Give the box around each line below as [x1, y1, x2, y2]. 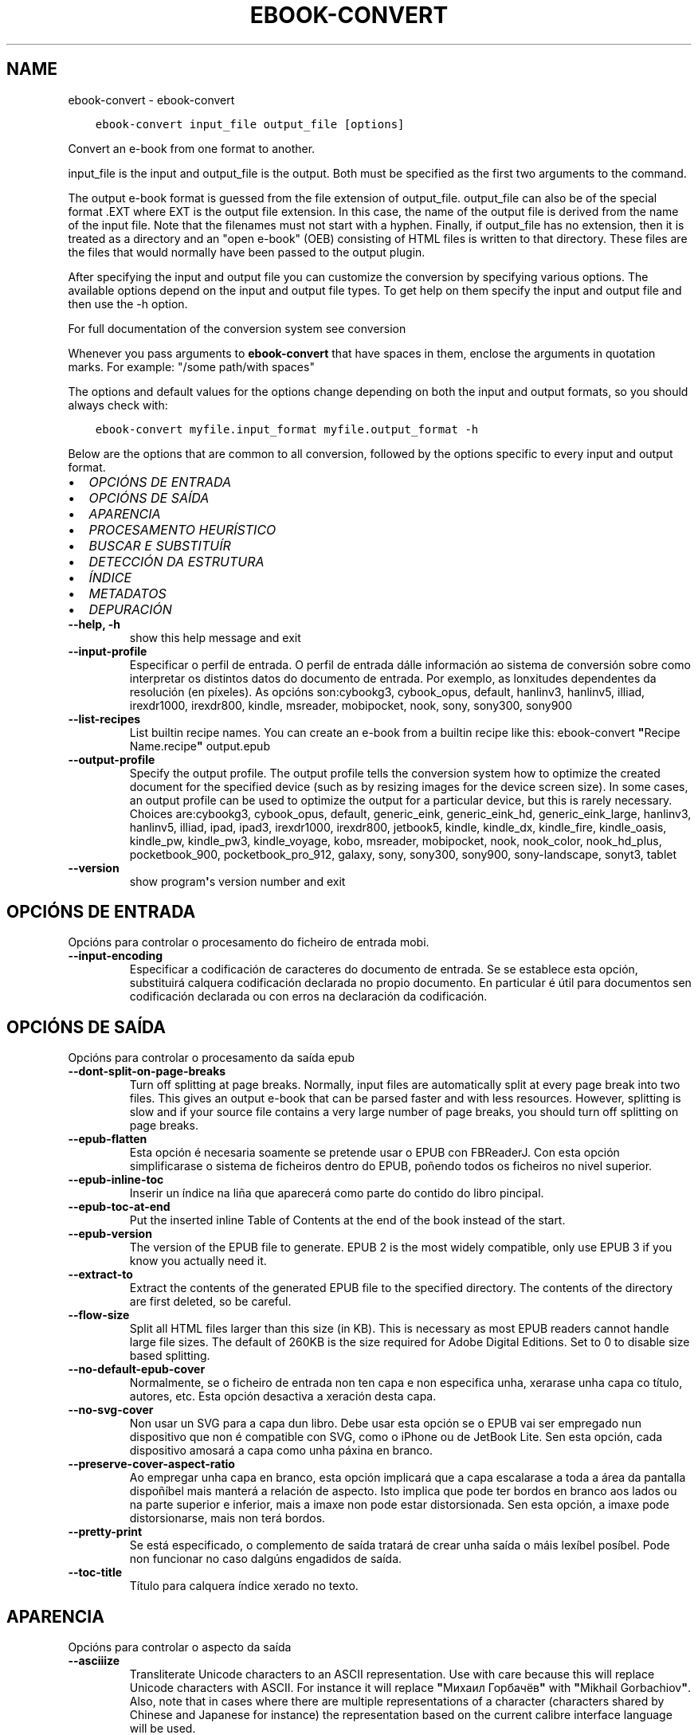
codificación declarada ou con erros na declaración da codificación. [129, 989, 488, 1004]
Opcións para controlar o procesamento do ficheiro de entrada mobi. [68, 935, 429, 950]
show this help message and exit [129, 630, 301, 644]
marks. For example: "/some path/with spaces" [68, 359, 315, 374]
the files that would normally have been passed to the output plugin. [68, 245, 425, 259]
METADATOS [88, 585, 167, 601]
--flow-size [68, 1308, 130, 1322]
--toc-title [68, 1565, 123, 1580]
